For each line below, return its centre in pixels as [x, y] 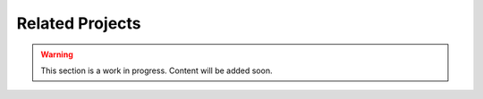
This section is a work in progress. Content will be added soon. [157, 70]
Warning [57, 54]
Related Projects [79, 23]
